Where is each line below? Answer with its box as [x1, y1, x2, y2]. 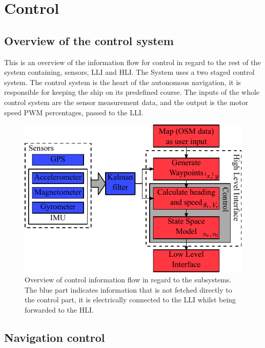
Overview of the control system [4, 32, 174, 48]
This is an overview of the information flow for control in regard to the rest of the [4, 56, 261, 67]
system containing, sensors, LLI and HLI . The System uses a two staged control [4, 67, 255, 77]
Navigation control [4, 329, 105, 345]
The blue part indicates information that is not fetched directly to [25, 284, 232, 295]
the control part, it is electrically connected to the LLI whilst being [25, 294, 236, 305]
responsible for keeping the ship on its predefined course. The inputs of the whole [4, 87, 260, 97]
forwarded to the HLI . [25, 304, 94, 315]
